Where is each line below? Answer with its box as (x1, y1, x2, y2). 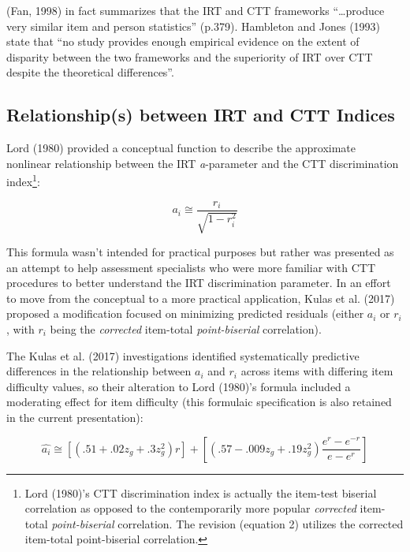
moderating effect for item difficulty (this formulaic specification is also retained (6, 393, 392, 410)
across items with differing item (240, 363, 393, 379)
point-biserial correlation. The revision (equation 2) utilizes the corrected (51, 515, 404, 531)
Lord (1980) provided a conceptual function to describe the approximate (6, 140, 356, 156)
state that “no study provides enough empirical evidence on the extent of (6, 33, 360, 50)
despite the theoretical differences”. (6, 64, 174, 80)
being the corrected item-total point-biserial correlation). (50, 321, 322, 338)
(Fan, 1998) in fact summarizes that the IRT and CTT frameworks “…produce (6, 2, 385, 18)
